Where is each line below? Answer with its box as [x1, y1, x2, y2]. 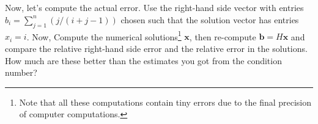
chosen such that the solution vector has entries [120, 13, 299, 26]
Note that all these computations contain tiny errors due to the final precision [19, 95, 312, 108]
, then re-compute [189, 30, 256, 43]
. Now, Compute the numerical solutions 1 [26, 28, 182, 43]
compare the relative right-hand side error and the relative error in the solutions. [5, 42, 308, 55]
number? [5, 66, 37, 79]
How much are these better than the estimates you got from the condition [5, 54, 282, 67]
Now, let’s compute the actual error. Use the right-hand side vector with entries [5, 1, 304, 14]
